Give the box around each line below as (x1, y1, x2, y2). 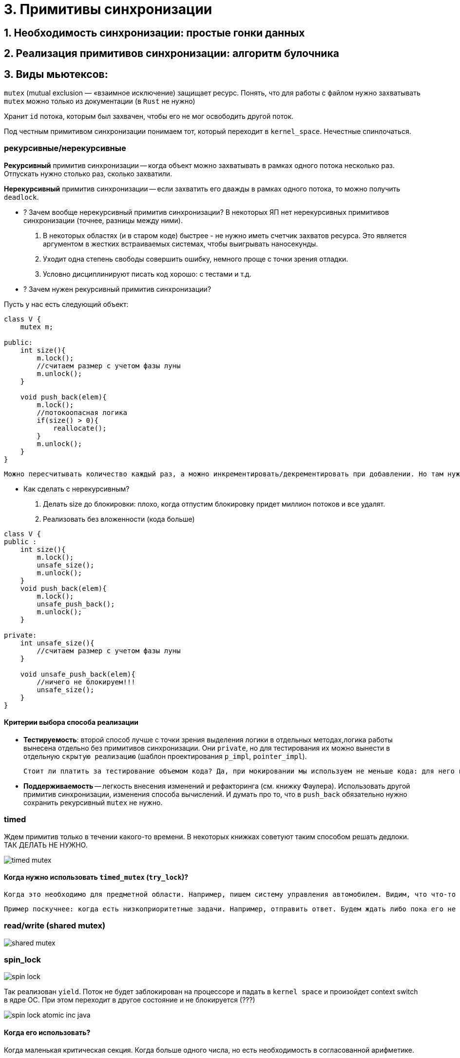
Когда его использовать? (4, 1028, 91, 1037)
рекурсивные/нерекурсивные (4, 143, 126, 153)
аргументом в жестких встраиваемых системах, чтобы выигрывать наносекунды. (43, 239, 318, 248)
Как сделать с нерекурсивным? (23, 484, 130, 493)
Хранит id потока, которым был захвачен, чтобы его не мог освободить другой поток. (4, 112, 294, 121)
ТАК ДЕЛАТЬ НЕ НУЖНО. (4, 840, 88, 849)
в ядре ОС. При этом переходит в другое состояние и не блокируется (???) (4, 996, 255, 1004)
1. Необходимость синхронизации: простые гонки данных (4, 26, 305, 39)
